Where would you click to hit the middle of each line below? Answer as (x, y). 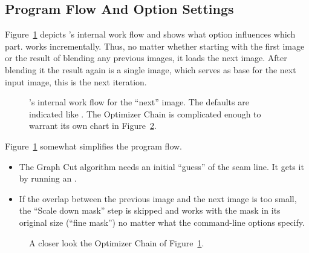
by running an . (48, 178)
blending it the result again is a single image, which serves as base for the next (151, 69)
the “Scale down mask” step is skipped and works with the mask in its (150, 210)
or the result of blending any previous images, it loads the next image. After (146, 58)
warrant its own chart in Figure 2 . (93, 126)
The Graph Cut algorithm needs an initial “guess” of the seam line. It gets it (161, 166)
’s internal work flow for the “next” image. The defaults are (139, 102)
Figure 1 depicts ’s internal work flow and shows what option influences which (150, 34)
